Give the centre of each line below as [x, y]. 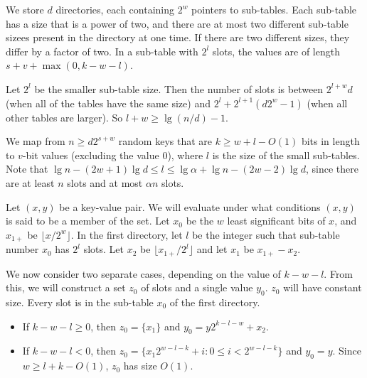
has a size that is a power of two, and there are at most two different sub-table [177, 23]
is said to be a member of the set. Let [88, 221]
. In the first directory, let [127, 234]
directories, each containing [115, 9]
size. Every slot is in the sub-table [80, 302]
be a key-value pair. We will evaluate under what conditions [190, 206]
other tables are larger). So [64, 117]
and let [212, 249]
